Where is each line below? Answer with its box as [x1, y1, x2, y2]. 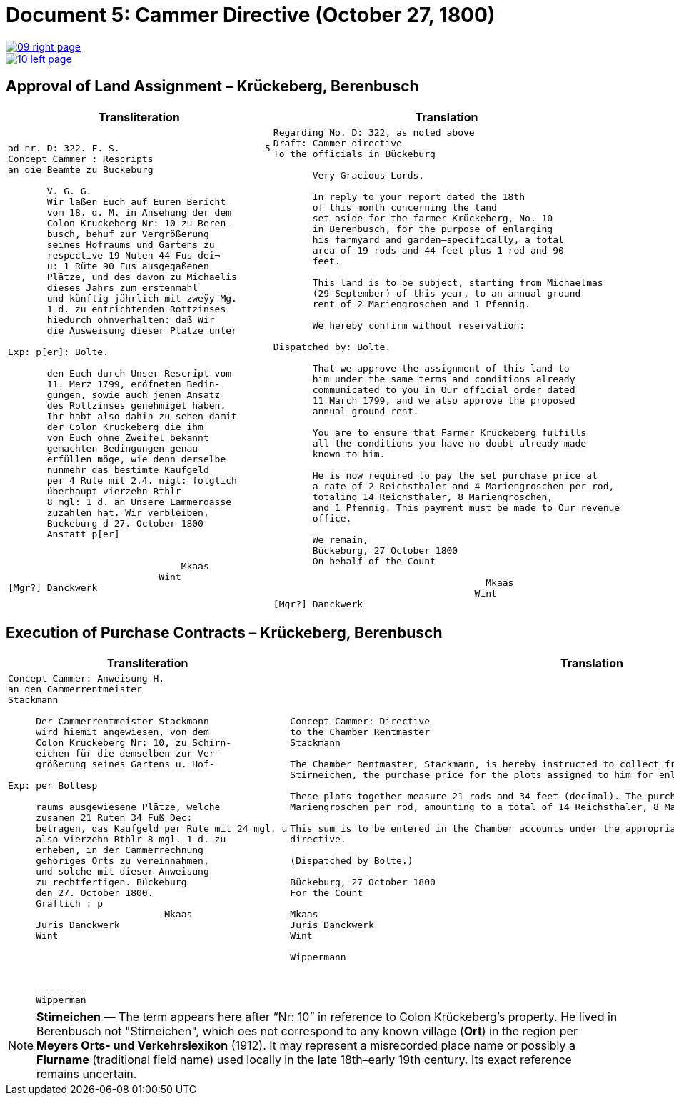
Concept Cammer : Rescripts [8, 154, 154, 165]
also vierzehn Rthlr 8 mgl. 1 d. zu [36, 834, 226, 845]
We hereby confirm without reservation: [312, 319, 525, 331]
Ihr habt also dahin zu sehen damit [46, 411, 237, 422]
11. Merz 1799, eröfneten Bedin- [46, 379, 221, 390]
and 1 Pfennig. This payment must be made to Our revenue [312, 502, 620, 513]
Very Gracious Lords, [312, 169, 425, 181]
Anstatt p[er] [46, 529, 120, 540]
